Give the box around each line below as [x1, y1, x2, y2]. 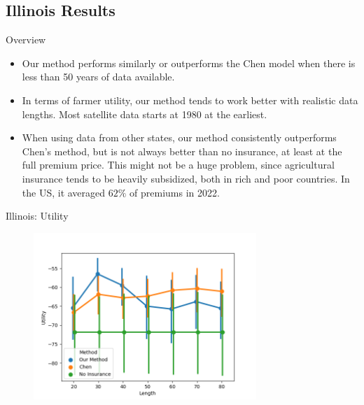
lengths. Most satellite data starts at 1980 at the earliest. [22, 106, 267, 121]
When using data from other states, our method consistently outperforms [22, 130, 337, 145]
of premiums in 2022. [129, 185, 220, 199]
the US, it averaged [22, 185, 106, 199]
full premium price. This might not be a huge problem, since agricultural [22, 157, 335, 172]
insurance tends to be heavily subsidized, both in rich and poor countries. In [22, 171, 350, 185]
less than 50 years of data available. [22, 69, 175, 84]
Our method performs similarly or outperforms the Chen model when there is [22, 55, 356, 70]
